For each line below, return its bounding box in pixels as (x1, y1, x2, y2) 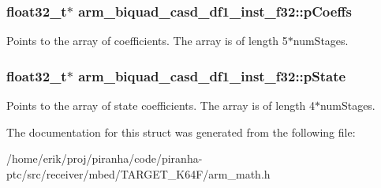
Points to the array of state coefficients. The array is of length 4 (6, 97, 316, 114)
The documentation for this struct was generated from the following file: (6, 123, 356, 140)
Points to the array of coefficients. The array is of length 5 (6, 32, 288, 49)
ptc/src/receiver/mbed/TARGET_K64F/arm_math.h (6, 165, 271, 182)
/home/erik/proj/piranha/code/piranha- (6, 150, 203, 167)
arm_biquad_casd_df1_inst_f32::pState (78, 66, 346, 85)
